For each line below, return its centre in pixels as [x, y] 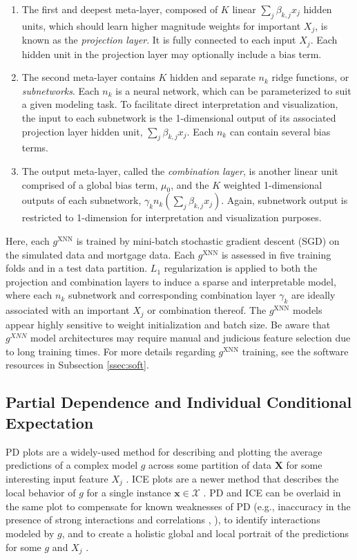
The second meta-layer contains [88, 77]
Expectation [50, 422]
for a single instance [129, 493]
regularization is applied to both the [241, 268]
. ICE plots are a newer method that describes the [232, 478]
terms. [35, 148]
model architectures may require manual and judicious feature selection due [191, 338]
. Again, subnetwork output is [284, 200]
